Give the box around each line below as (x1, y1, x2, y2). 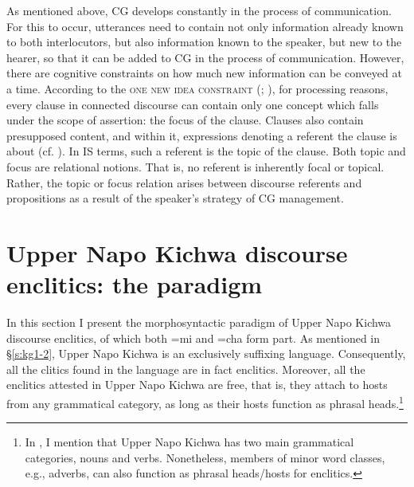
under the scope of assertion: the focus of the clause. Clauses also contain (6, 112, 364, 128)
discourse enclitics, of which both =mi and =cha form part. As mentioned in (6, 329, 381, 346)
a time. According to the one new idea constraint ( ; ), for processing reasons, (6, 80, 389, 96)
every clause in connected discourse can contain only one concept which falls (6, 96, 379, 112)
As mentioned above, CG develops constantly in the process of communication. (6, 2, 392, 18)
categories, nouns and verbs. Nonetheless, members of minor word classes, (25, 449, 385, 465)
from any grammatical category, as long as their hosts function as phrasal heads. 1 (6, 393, 404, 411)
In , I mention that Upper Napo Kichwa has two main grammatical (25, 434, 354, 450)
